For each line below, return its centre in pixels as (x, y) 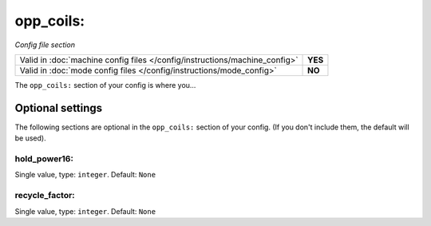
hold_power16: (44, 159)
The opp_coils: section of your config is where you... (105, 85)
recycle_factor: (45, 196)
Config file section (45, 45)
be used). (31, 138)
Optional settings (59, 108)
